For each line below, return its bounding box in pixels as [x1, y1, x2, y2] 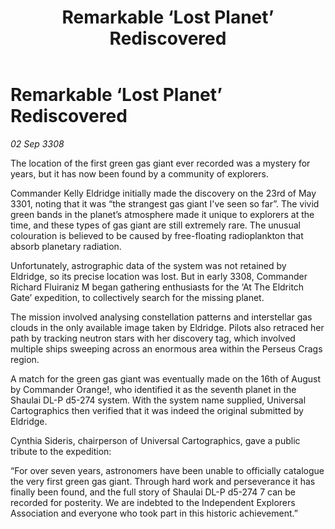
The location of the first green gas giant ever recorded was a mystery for [10, 157, 311, 169]
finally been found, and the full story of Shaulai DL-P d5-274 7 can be [10, 486, 296, 498]
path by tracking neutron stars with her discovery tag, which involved [10, 332, 296, 344]
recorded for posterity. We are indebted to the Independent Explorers [10, 496, 296, 508]
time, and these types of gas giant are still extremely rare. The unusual [10, 219, 301, 231]
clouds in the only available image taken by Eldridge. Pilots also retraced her [10, 321, 325, 333]
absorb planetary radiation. [10, 240, 122, 252]
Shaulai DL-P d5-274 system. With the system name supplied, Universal [10, 394, 307, 406]
